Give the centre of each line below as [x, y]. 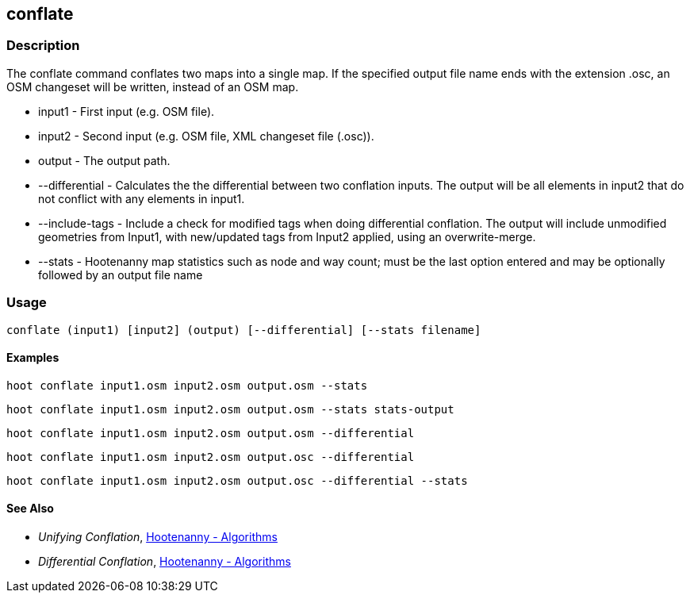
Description [43, 46]
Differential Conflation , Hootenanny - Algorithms [165, 561]
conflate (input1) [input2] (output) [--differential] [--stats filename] [244, 330]
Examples [33, 358]
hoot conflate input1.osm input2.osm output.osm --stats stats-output [230, 409]
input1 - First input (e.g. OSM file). [126, 111]
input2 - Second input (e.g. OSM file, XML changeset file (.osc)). [206, 136]
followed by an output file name [121, 275]
